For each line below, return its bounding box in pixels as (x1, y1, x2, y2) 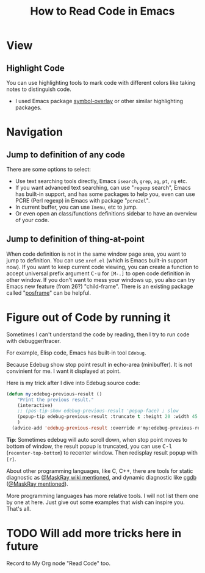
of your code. (15, 217, 49, 223)
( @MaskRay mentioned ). (6, 480, 68, 488)
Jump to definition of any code (6, 150, 125, 160)
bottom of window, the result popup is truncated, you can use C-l (6, 442, 173, 450)
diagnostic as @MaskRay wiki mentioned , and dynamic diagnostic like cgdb (6, 474, 197, 481)
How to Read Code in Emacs (30, 4, 175, 18)
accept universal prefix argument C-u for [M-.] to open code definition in (6, 270, 190, 277)
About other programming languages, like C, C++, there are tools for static (6, 467, 193, 474)
